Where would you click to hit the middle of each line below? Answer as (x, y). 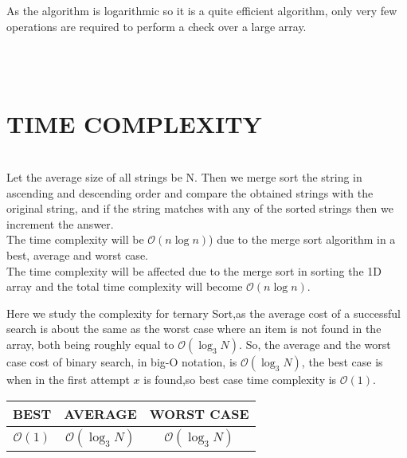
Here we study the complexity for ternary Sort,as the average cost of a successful (203, 313)
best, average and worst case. (77, 255)
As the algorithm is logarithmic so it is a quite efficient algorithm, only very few (202, 10)
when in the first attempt (68, 380)
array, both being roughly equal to (90, 344)
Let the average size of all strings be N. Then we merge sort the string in (184, 177)
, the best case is (342, 362)
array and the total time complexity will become (125, 286)
